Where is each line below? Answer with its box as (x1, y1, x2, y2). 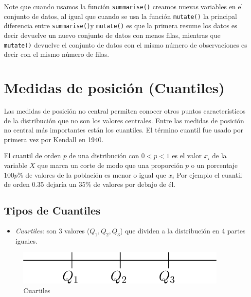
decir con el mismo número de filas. (4, 49, 109, 59)
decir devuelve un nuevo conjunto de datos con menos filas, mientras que (4, 30, 221, 40)
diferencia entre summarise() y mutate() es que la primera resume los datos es (4, 20, 237, 31)
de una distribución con (69, 150, 139, 161)
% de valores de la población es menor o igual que (18, 169, 166, 180)
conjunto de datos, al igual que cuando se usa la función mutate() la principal (4, 11, 237, 21)
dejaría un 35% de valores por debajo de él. (46, 179, 176, 189)
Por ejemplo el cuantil (177, 169, 242, 180)
